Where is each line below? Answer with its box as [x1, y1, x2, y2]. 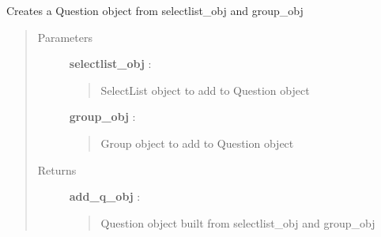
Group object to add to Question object [100, 134, 294, 151]
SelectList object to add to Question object [100, 81, 310, 98]
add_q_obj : [69, 188, 141, 205]
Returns [37, 161, 77, 178]
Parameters [37, 28, 92, 45]
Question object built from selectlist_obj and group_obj [100, 214, 375, 231]
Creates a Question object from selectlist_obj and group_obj [6, 2, 304, 18]
